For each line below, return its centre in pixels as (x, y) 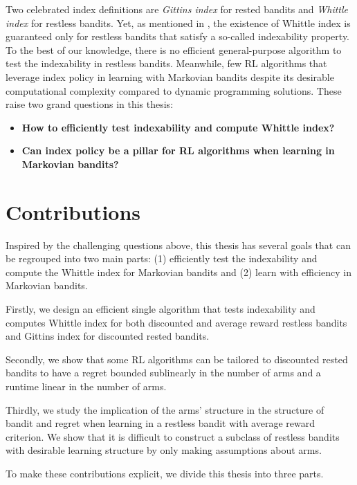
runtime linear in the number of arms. (86, 386)
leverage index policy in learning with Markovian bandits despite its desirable (170, 76)
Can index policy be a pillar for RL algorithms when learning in (178, 150)
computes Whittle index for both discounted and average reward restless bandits (176, 322)
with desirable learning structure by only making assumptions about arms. (164, 450)
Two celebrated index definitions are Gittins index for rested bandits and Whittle (177, 9)
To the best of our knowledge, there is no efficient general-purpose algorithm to (174, 49)
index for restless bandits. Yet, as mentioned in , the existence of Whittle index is (178, 22)
